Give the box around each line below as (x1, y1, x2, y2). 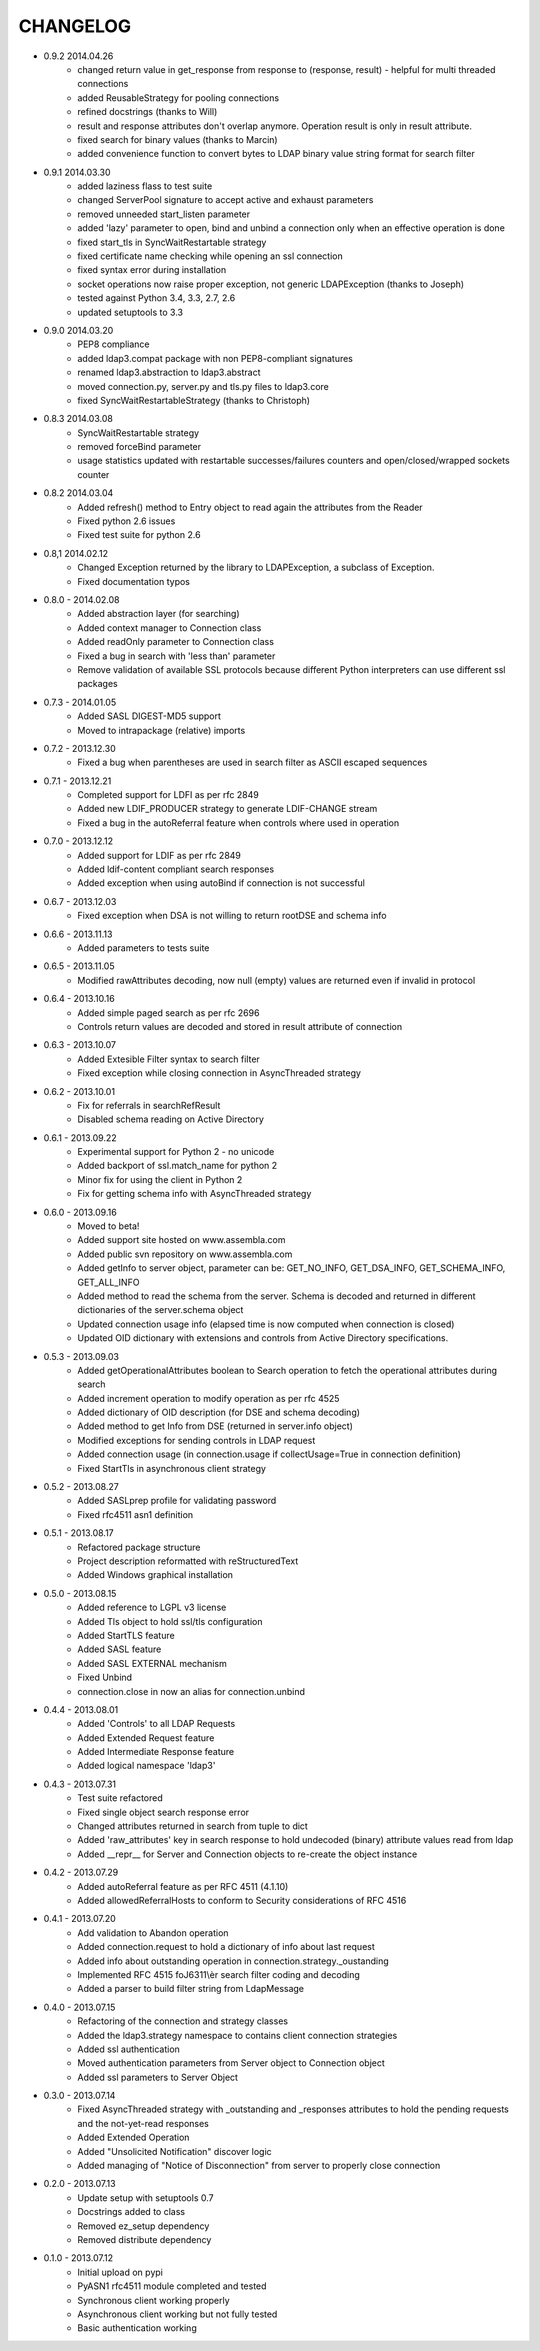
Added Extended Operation (77, 2131, 190, 2144)
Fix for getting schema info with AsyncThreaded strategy (77, 1188, 312, 1200)
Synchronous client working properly (77, 2294, 230, 2306)
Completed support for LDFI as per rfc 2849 (77, 789, 259, 801)
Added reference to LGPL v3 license (77, 1601, 227, 1614)
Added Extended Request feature (77, 1731, 215, 1744)
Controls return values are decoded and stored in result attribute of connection (77, 1020, 403, 1032)
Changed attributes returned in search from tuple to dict (77, 1820, 309, 1832)
